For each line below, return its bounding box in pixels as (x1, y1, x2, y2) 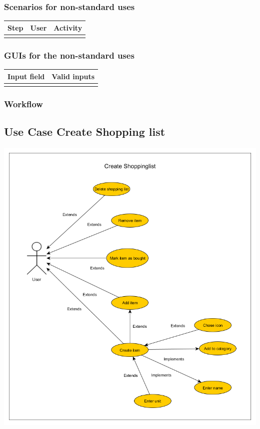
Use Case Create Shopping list (4, 124, 165, 139)
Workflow (4, 98, 43, 110)
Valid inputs (51, 71, 95, 81)
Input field (7, 71, 45, 81)
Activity (53, 22, 82, 33)
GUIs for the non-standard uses (4, 49, 134, 61)
